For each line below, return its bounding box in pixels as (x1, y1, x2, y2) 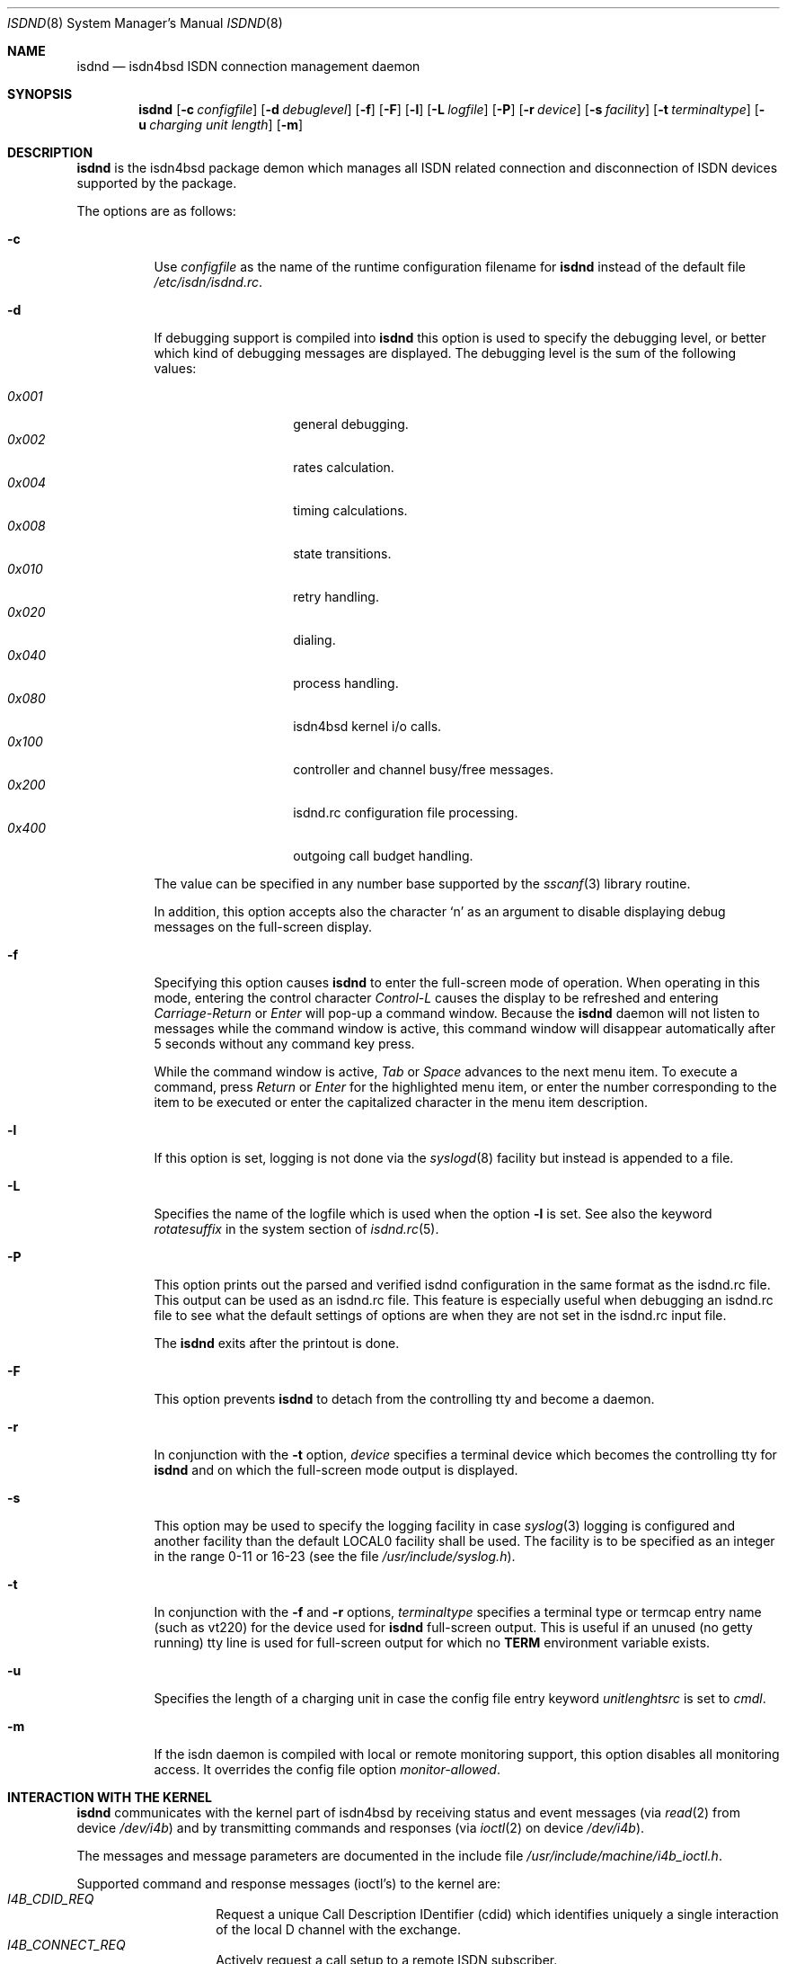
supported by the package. (76, 175, 237, 191)
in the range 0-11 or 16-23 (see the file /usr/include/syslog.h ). (154, 1549, 516, 1564)
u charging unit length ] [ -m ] (138, 117, 304, 132)
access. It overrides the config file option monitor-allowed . (154, 1762, 500, 1777)
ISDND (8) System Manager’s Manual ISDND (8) (7, 15, 283, 31)
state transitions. (293, 546, 392, 561)
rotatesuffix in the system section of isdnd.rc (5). (154, 1221, 439, 1236)
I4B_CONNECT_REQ (7, 1937, 126, 1952)
